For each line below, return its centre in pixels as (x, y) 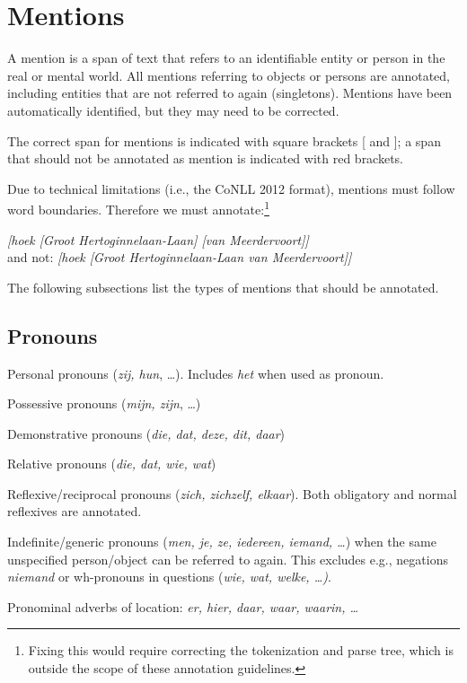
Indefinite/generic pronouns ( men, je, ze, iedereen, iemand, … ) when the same (222, 542)
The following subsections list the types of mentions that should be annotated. (223, 287)
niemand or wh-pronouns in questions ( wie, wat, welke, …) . (169, 577)
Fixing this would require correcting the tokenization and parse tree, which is (241, 650)
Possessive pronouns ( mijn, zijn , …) (104, 403)
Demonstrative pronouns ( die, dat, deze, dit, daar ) (146, 433)
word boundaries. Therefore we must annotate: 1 (138, 208)
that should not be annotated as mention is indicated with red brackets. (206, 158)
